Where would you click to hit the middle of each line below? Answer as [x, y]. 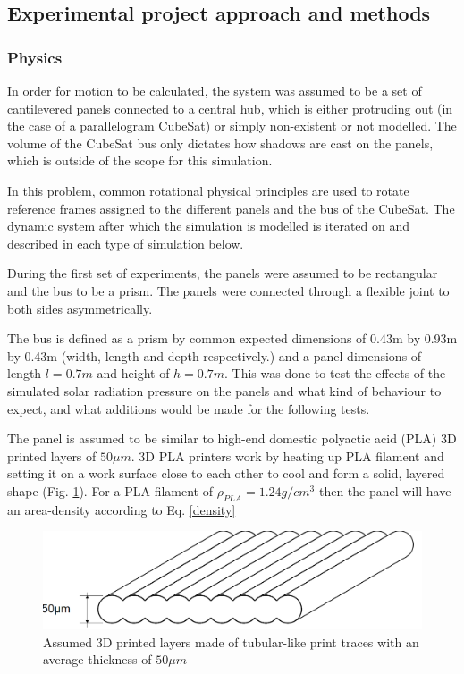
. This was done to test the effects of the [335, 373]
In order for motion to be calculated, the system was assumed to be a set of [215, 90]
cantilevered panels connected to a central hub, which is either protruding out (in [230, 108]
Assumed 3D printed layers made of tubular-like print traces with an [231, 641]
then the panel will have [385, 490]
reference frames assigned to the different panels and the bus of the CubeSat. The [231, 208]
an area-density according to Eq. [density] [122, 509]
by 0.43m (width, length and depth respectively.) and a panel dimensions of [215, 355]
